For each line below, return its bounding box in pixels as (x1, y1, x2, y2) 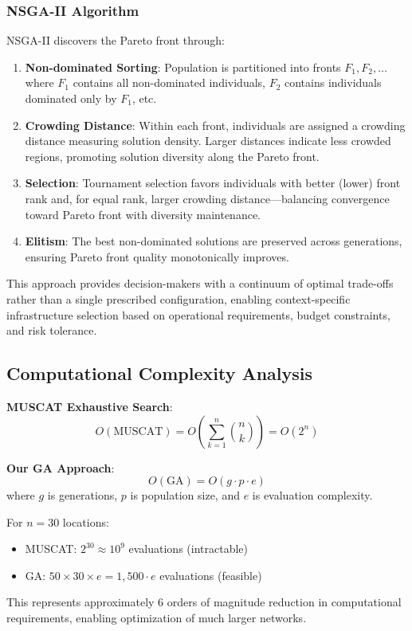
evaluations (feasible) (159, 566, 262, 583)
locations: (62, 513, 109, 530)
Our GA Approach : (6, 459, 115, 476)
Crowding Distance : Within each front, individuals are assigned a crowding (25, 116, 406, 133)
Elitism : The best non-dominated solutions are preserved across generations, (25, 233, 402, 249)
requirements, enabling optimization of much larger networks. (6, 609, 307, 626)
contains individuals (284, 74, 382, 91)
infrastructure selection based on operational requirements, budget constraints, (6, 306, 390, 323)
